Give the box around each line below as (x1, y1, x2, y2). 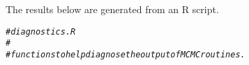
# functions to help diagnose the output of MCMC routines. (6, 49, 246, 59)
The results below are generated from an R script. (6, 2, 219, 16)
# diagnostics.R (6, 26, 76, 37)
